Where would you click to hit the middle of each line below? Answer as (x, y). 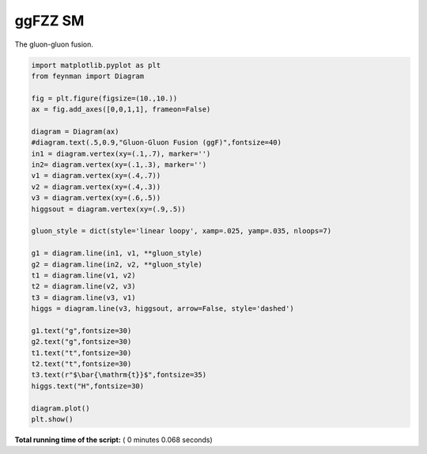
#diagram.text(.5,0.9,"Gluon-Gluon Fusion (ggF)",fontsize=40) (157, 143)
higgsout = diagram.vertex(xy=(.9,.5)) (108, 209)
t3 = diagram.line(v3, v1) (83, 297)
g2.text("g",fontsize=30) (81, 342)
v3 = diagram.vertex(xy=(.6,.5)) (96, 198)
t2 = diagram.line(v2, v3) (83, 286)
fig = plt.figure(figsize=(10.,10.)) (104, 98)
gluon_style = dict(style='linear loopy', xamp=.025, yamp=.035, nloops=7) (181, 231)
